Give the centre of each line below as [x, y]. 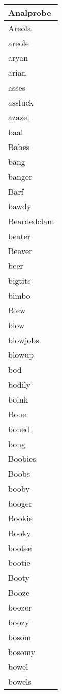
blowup [21, 355]
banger [20, 176]
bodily [20, 384]
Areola [20, 28]
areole [19, 43]
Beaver [20, 251]
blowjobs [24, 340]
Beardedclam [31, 221]
